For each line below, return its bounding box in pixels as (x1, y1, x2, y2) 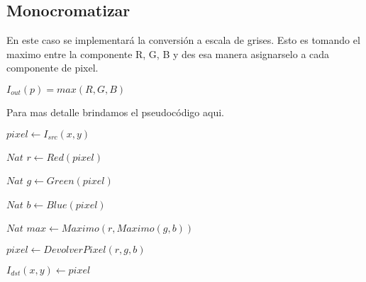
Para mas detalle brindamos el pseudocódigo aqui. (6, 104, 224, 119)
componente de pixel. (6, 60, 99, 75)
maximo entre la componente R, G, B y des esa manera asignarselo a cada (6, 46, 330, 61)
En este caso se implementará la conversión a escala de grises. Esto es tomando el (6, 33, 360, 47)
